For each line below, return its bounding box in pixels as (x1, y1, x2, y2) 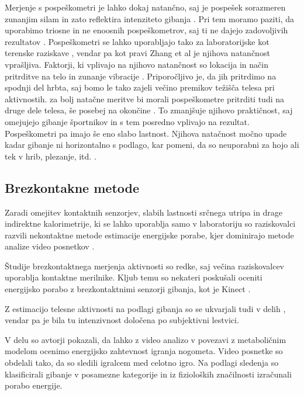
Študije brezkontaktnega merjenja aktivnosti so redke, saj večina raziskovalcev (5, 259, 285, 272)
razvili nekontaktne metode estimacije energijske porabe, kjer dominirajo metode (5, 228, 294, 241)
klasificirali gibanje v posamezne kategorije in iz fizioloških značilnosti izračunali (5, 368, 292, 380)
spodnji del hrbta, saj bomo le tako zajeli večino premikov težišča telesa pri (5, 81, 275, 93)
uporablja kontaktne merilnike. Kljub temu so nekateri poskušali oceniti (5, 271, 262, 283)
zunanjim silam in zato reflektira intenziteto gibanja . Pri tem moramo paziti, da (5, 12, 295, 25)
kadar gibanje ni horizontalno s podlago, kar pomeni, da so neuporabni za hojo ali (5, 138, 299, 151)
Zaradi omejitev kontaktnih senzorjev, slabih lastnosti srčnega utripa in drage (5, 206, 283, 218)
